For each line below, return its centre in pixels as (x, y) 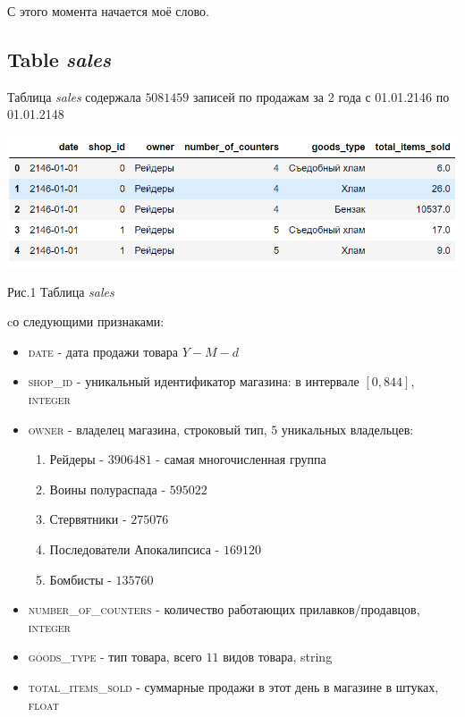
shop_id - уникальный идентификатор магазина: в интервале (194, 381)
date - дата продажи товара (103, 351)
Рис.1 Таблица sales (61, 291)
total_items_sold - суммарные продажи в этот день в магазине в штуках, (233, 687)
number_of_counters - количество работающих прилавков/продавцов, (224, 609)
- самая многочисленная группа (241, 459)
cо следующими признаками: (86, 321)
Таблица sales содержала (74, 96)
